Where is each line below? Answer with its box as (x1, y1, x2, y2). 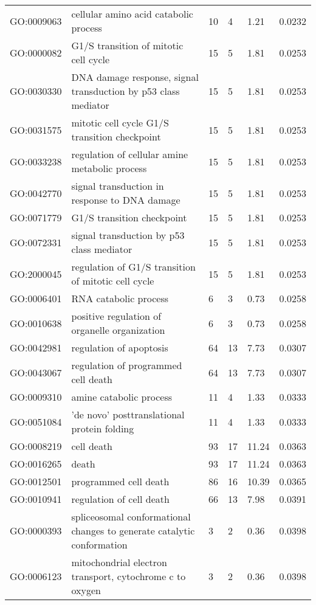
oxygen (71, 583, 101, 597)
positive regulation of (71, 309, 162, 323)
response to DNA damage (71, 193, 180, 207)
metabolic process (71, 161, 147, 175)
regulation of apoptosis (71, 341, 168, 354)
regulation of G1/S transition (71, 260, 196, 274)
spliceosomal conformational (71, 510, 191, 524)
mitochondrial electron (71, 555, 167, 569)
